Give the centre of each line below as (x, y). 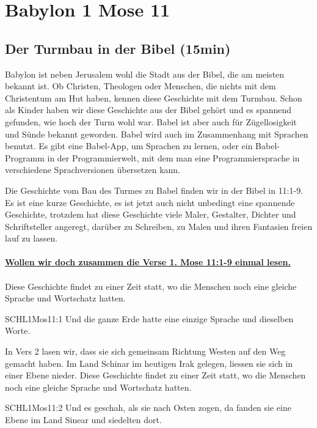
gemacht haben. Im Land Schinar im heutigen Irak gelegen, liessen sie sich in (149, 363)
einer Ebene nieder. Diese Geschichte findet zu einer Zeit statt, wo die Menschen (155, 375)
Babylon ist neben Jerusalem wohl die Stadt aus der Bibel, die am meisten (145, 74)
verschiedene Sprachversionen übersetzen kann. (93, 170)
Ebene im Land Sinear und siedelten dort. (83, 420)
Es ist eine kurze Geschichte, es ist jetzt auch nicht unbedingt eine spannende (150, 202)
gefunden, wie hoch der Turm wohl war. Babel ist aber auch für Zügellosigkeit (151, 121)
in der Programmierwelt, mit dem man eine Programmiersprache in (173, 157)
